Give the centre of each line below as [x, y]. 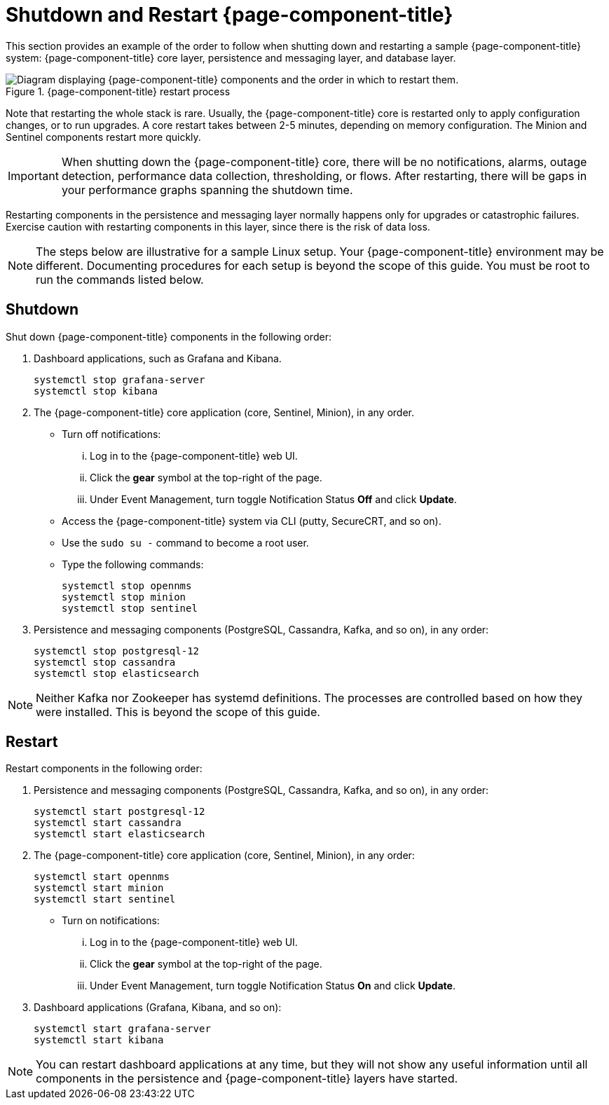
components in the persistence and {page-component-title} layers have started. [247, 1079]
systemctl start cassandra [108, 823]
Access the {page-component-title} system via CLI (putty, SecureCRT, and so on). [252, 521]
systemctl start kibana [99, 1040]
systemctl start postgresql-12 [119, 812]
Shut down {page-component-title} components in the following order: [169, 336]
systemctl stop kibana [96, 391]
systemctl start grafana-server [122, 1029]
